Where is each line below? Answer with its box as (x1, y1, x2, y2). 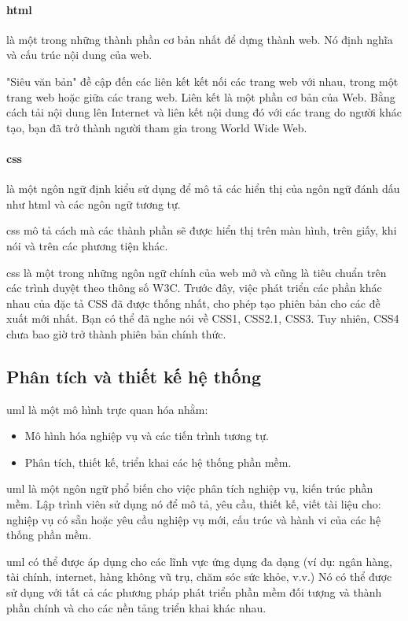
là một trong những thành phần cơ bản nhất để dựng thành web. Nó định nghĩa (6, 31, 393, 47)
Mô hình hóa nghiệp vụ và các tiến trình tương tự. (24, 427, 269, 444)
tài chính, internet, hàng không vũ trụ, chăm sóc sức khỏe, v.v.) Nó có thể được (6, 568, 392, 585)
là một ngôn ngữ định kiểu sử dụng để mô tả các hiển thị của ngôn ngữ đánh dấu (6, 180, 400, 197)
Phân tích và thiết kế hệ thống (6, 364, 262, 388)
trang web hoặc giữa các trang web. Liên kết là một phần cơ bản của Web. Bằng (6, 88, 395, 105)
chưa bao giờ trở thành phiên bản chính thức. (6, 325, 226, 342)
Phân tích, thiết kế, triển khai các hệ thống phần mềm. (24, 453, 292, 470)
